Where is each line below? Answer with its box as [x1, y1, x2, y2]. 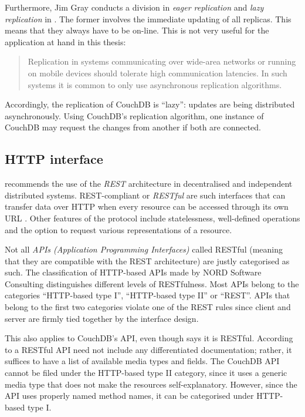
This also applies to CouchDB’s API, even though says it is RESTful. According [5, 332, 293, 344]
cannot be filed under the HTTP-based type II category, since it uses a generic [5, 366, 287, 379]
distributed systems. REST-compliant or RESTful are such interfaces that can [5, 189, 286, 201]
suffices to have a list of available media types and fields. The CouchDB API [5, 355, 280, 367]
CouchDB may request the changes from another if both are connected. [5, 121, 262, 133]
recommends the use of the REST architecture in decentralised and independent [5, 177, 293, 190]
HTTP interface [5, 150, 103, 168]
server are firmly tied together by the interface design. [5, 312, 199, 324]
